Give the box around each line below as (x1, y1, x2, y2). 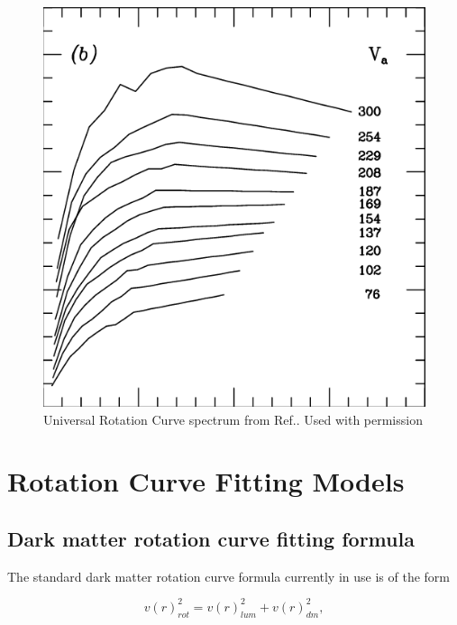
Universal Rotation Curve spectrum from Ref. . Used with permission (43, 409, 423, 428)
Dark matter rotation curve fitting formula (7, 524, 415, 552)
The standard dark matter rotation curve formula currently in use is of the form (7, 566, 450, 585)
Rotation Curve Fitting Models (7, 463, 405, 500)
